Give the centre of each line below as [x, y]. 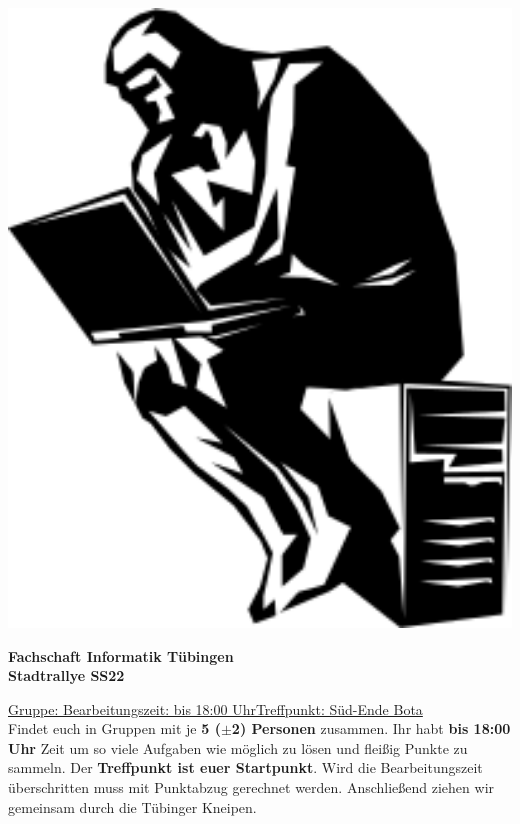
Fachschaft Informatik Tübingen [121, 655]
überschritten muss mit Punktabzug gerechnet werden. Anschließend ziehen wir [251, 787]
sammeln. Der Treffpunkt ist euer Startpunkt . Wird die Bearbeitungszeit [245, 767]
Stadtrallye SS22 [66, 675]
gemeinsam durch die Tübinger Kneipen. [132, 806]
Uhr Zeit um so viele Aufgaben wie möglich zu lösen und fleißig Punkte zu [238, 747]
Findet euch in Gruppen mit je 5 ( [114, 728]
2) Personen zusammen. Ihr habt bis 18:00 [371, 728]
